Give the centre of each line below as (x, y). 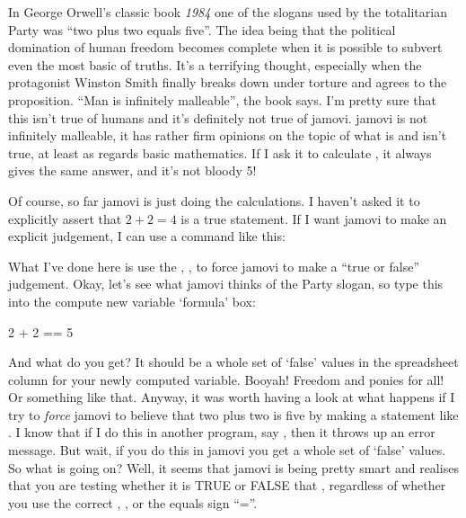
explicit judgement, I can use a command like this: (147, 236)
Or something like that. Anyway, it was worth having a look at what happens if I (232, 397)
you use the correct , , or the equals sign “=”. (133, 502)
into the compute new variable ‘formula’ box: (132, 301)
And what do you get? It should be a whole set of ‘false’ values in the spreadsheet (233, 362)
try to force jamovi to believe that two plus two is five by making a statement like (233, 414)
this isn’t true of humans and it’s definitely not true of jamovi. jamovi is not (218, 117)
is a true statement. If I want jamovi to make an (314, 218)
